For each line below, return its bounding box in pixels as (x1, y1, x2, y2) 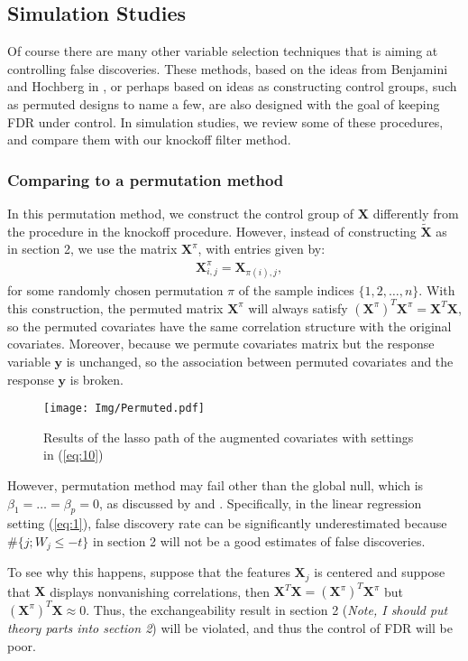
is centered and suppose (314, 563, 445, 582)
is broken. (69, 369, 124, 388)
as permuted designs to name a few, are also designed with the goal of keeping (7, 94, 440, 113)
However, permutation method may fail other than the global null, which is (7, 476, 424, 495)
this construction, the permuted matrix (7, 298, 224, 317)
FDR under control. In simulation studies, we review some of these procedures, (7, 112, 444, 131)
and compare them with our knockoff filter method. (7, 130, 291, 149)
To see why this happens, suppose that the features (7, 563, 290, 582)
